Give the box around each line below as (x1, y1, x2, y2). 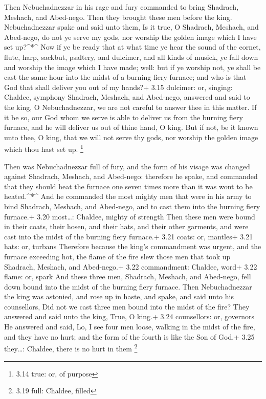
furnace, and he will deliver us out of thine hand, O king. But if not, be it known (4, 122, 258, 132)
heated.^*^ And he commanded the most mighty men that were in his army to (4, 191, 252, 202)
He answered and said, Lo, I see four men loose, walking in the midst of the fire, (4, 321, 255, 332)
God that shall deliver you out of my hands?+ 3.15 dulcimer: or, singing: (4, 81, 233, 92)
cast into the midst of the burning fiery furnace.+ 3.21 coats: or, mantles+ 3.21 (4, 231, 253, 241)
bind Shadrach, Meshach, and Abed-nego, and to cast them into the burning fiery (4, 201, 260, 211)
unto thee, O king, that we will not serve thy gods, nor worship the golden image (4, 131, 258, 142)
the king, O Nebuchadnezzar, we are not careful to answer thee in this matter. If (4, 101, 257, 112)
